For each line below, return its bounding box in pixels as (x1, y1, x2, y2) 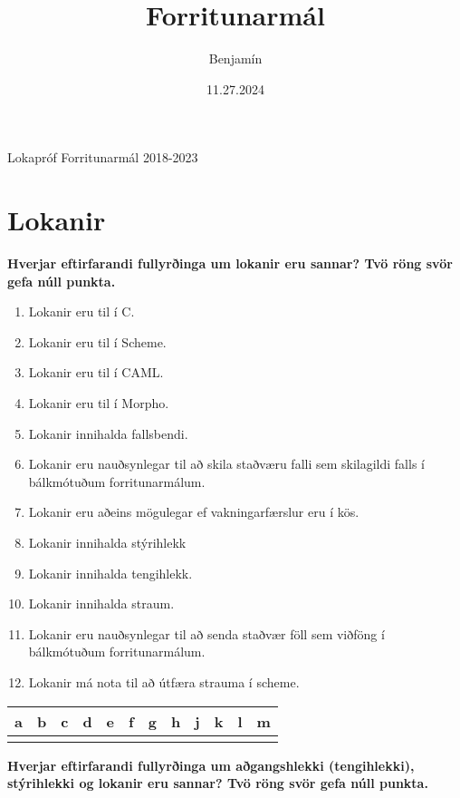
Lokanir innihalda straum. (28, 594, 175, 613)
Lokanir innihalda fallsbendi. (28, 423, 188, 443)
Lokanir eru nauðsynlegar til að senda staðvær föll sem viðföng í (28, 624, 385, 643)
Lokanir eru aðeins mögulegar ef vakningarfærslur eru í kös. (28, 502, 359, 521)
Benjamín (208, 49, 263, 68)
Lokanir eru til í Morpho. (28, 394, 169, 412)
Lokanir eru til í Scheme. (28, 332, 167, 351)
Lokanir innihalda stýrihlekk (28, 532, 187, 551)
